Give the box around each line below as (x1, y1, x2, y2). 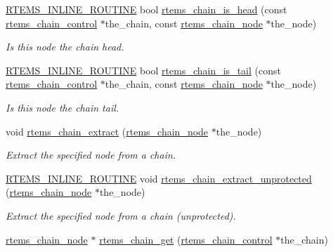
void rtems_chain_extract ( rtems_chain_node (6, 124, 209, 138)
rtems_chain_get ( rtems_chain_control (99, 232, 273, 246)
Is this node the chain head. (6, 39, 124, 54)
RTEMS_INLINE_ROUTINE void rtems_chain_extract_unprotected (6, 171, 312, 185)
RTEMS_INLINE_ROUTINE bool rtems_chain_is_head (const (6, 2, 287, 16)
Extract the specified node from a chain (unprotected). (6, 208, 236, 223)
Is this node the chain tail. (6, 100, 119, 114)
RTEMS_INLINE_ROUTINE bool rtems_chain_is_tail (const (6, 62, 281, 77)
